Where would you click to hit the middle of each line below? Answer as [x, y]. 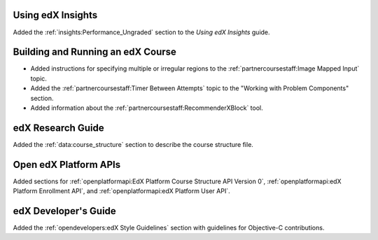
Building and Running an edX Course [94, 52]
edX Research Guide [58, 128]
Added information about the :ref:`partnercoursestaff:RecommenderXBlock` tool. [147, 108]
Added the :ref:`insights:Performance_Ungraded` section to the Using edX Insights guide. [141, 32]
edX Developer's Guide [65, 211]
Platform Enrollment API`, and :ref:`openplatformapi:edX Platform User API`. [121, 191]
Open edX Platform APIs [67, 164]
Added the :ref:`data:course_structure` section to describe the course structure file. [133, 144]
